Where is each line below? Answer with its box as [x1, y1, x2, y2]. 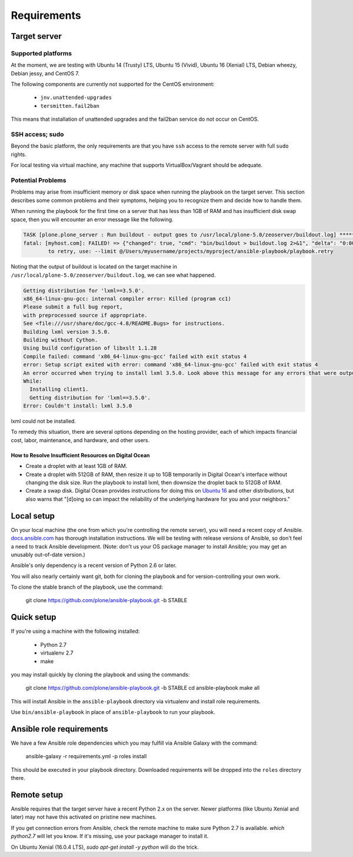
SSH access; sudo [11, 130, 64, 138]
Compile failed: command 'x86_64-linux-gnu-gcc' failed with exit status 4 [23, 353, 247, 360]
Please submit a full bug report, [23, 304, 123, 310]
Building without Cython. [23, 336, 98, 343]
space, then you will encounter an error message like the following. [11, 215, 174, 223]
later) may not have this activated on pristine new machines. [11, 813, 157, 821]
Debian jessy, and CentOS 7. [11, 69, 79, 77]
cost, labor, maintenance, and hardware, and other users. [11, 436, 150, 444]
